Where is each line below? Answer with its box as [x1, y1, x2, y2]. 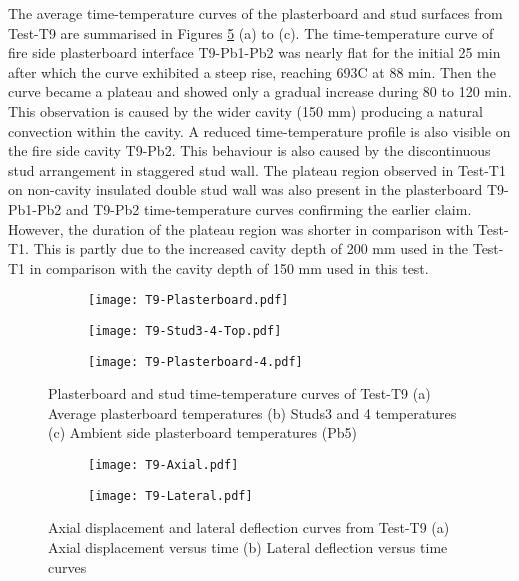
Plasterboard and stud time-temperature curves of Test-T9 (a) [48, 383, 431, 404]
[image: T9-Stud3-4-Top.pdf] [88, 323, 282, 338]
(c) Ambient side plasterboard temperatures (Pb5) [48, 422, 357, 443]
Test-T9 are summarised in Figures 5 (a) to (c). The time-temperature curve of [8, 22, 494, 43]
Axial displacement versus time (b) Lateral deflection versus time [48, 536, 448, 557]
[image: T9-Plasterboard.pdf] [88, 293, 289, 308]
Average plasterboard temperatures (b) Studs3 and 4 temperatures [48, 402, 457, 423]
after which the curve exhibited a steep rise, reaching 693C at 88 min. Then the [8, 61, 496, 82]
